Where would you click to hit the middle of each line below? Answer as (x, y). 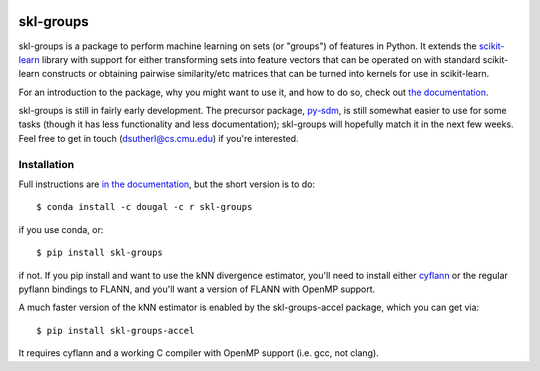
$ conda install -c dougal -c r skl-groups (144, 207)
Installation (46, 164)
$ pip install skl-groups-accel (115, 330)
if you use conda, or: (61, 229)
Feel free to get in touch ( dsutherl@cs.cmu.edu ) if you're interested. (158, 138)
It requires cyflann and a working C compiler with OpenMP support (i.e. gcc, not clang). (198, 353)
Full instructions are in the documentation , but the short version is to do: (166, 184)
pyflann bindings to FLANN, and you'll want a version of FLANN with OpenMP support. (197, 289)
